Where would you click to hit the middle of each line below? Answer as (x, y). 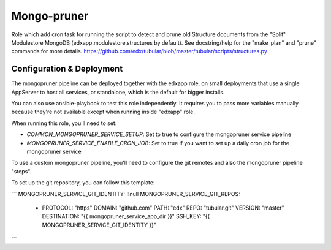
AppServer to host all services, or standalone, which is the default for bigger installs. (118, 92)
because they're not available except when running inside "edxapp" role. (103, 112)
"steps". (21, 171)
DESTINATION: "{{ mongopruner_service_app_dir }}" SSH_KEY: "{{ (126, 216)
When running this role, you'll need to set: (64, 123)
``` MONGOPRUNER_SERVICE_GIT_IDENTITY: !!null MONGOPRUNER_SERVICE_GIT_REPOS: (126, 194)
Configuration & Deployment (67, 69)
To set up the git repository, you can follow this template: (83, 183)
